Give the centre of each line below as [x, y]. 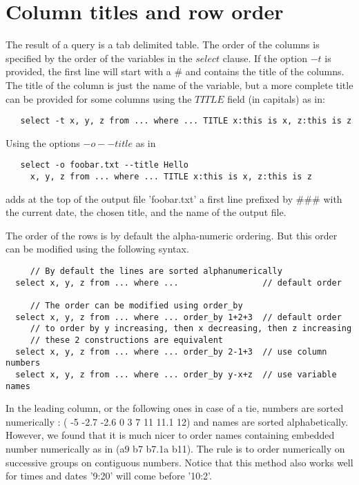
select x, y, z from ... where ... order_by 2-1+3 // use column [171, 352]
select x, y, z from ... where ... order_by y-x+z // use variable [176, 374]
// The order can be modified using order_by [136, 306]
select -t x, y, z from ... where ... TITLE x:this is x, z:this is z [186, 121]
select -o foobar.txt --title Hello [104, 165]
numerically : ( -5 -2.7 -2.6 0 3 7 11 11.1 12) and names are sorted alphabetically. [177, 421]
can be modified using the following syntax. [97, 249]
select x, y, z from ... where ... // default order [178, 283]
